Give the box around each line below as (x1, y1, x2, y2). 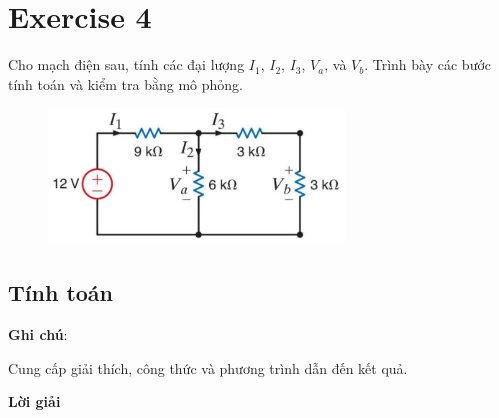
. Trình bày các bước (364, 54, 492, 75)
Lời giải (8, 391, 61, 412)
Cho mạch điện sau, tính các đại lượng (8, 54, 245, 75)
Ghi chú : (8, 324, 68, 345)
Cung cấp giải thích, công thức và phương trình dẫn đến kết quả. (8, 357, 408, 378)
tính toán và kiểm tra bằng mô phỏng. (8, 73, 243, 94)
